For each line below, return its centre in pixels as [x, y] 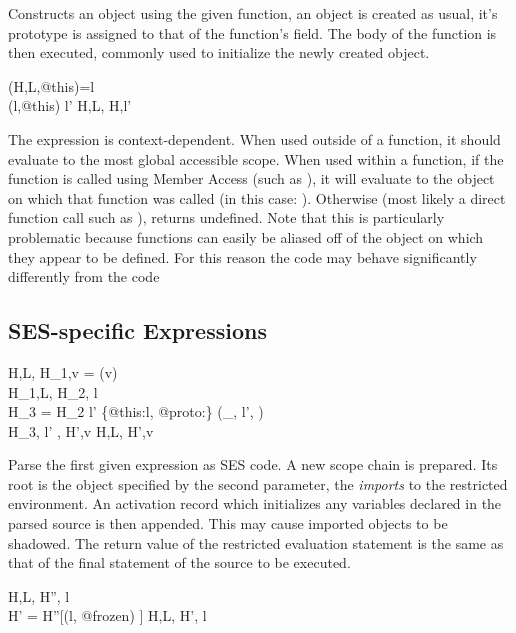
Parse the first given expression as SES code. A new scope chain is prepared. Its [253, 464]
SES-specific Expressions [137, 330]
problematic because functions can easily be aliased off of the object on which [246, 236]
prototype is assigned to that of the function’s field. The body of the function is [252, 32]
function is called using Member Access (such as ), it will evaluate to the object [251, 178]
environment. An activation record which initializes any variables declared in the [255, 503]
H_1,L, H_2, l [53, 391]
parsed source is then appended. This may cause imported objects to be [228, 523]
